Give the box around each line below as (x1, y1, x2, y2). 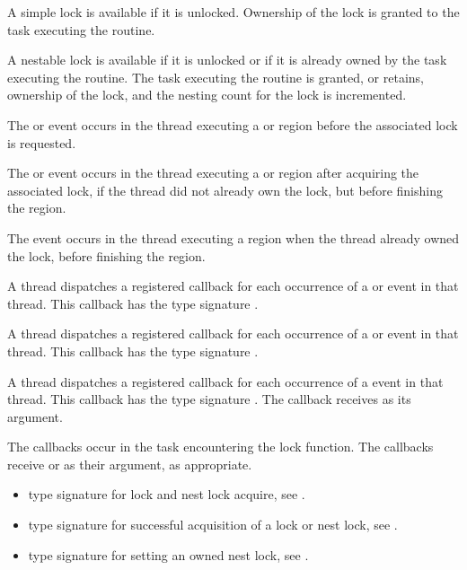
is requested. (7, 133, 76, 152)
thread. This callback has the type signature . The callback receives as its (7, 390, 411, 408)
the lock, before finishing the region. (7, 246, 206, 265)
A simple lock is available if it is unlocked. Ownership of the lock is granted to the (7, 3, 460, 21)
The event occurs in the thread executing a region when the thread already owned (7, 228, 460, 247)
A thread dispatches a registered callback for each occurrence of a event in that (7, 372, 444, 390)
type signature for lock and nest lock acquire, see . (28, 485, 305, 504)
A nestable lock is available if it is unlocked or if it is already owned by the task (7, 50, 447, 69)
